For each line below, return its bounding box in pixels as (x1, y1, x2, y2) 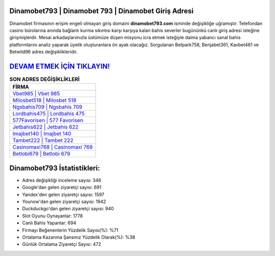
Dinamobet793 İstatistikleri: (9, 163, 100, 173)
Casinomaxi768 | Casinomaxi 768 (12, 144, 93, 151)
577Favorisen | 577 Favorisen (12, 117, 84, 124)
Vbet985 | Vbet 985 (12, 90, 60, 97)
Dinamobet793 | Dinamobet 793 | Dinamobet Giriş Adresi (9, 7, 194, 15)
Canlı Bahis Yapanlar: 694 (22, 220, 76, 226)
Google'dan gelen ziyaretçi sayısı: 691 (22, 184, 102, 190)
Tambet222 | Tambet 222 (12, 137, 74, 144)
